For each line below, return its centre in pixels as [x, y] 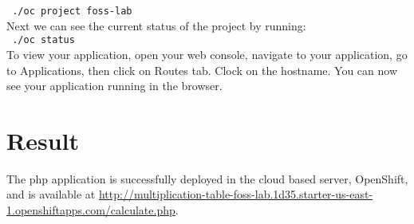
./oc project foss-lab [72, 11]
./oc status [43, 40]
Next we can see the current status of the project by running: [156, 25]
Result [43, 140]
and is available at [51, 194]
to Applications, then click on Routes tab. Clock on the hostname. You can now [202, 70]
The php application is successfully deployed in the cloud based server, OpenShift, [207, 178]
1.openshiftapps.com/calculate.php [91, 210]
